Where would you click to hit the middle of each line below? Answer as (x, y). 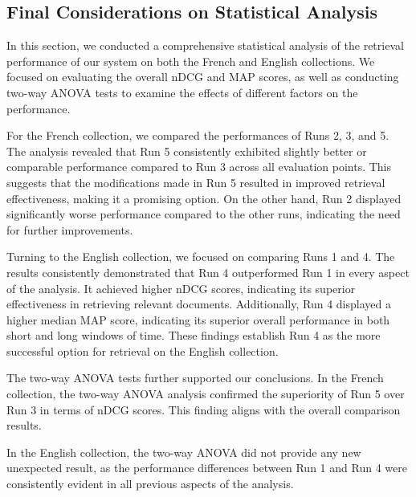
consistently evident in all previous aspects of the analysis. (150, 484)
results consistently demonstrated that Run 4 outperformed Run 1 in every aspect (208, 272)
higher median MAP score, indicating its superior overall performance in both (198, 319)
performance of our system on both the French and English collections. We (191, 61)
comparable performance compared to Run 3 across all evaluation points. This (199, 167)
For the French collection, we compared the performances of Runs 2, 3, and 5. (198, 135)
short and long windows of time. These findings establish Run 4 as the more (194, 335)
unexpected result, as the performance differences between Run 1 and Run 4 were (207, 468)
